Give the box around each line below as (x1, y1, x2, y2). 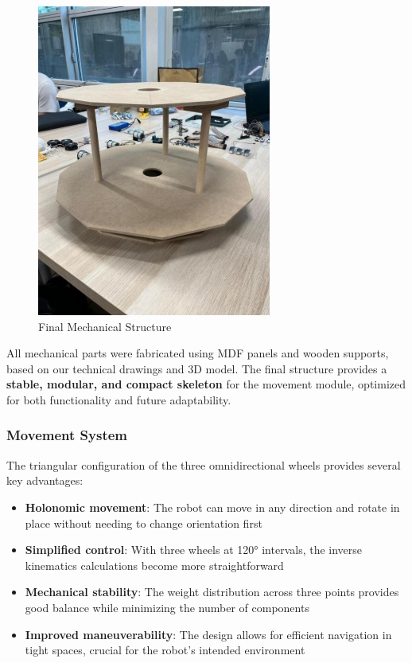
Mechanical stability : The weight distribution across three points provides (25, 583, 399, 600)
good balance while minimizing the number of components (25, 599, 309, 615)
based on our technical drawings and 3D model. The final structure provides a (6, 360, 387, 376)
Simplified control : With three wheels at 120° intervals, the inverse (25, 541, 363, 558)
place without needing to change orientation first (25, 514, 262, 531)
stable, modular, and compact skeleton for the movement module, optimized (6, 376, 406, 392)
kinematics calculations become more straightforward (25, 556, 284, 573)
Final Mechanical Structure (38, 318, 172, 334)
